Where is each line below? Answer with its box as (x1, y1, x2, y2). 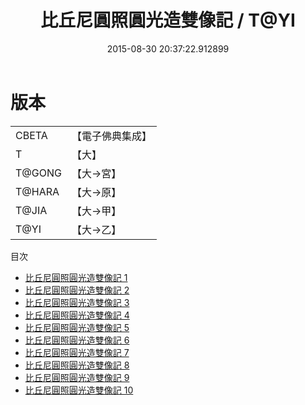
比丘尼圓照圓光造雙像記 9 (24, 371, 130, 383)
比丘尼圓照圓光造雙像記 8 (24, 359, 130, 371)
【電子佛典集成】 (71, 129, 152, 143)
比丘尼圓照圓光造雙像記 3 (24, 296, 130, 308)
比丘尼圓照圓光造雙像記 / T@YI (40, 9, 296, 32)
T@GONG (15, 166, 62, 180)
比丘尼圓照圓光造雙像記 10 (24, 384, 134, 396)
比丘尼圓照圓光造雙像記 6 (24, 334, 130, 346)
